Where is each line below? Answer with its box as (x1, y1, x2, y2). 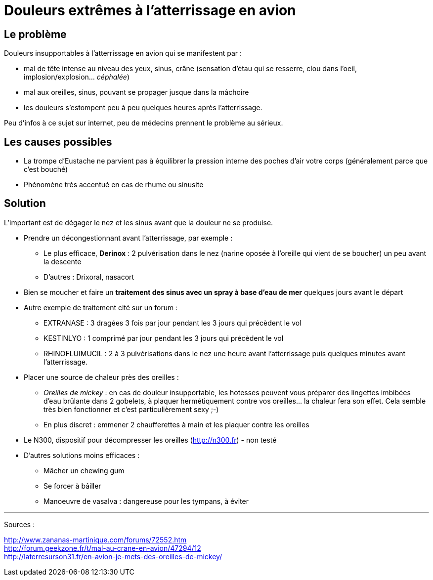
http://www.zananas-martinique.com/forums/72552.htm (4, 535, 187, 544)
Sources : (4, 520, 35, 529)
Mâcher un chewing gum (43, 466, 125, 475)
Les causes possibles (4, 135, 112, 148)
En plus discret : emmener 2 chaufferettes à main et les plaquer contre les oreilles (43, 420, 309, 429)
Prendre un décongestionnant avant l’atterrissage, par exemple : (24, 233, 233, 242)
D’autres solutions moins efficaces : (24, 451, 140, 459)
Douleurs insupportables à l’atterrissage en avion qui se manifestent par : (4, 49, 242, 58)
